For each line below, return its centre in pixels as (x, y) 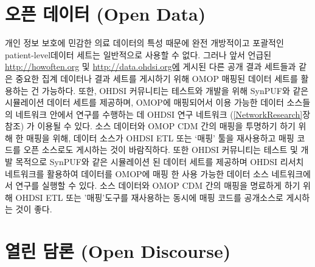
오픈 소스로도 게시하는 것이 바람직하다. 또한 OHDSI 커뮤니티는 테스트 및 (161, 150)
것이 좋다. (34, 209)
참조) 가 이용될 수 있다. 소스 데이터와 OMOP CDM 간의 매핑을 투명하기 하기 (150, 126)
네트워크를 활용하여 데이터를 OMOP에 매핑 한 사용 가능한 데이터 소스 (137, 173)
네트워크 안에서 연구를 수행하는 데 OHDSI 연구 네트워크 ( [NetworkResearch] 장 (163, 114)
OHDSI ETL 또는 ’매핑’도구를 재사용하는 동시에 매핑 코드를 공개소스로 (149, 197)
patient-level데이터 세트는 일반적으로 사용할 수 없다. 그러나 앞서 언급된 (138, 54)
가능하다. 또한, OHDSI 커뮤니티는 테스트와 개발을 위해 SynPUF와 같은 (175, 90)
